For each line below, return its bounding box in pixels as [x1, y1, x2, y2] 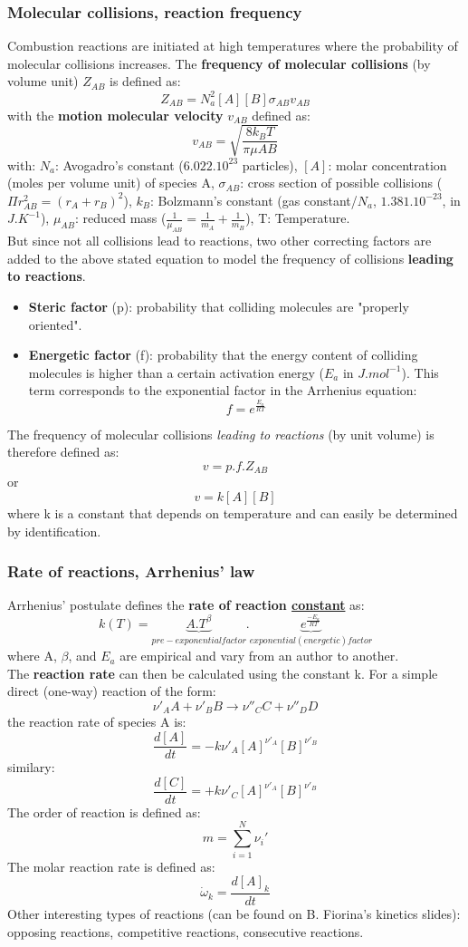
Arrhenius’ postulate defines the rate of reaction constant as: [7, 595, 365, 614]
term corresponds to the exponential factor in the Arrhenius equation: [28, 381, 417, 400]
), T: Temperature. [245, 208, 350, 227]
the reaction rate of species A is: [7, 712, 186, 731]
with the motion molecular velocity [7, 105, 224, 124]
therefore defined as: [7, 442, 119, 461]
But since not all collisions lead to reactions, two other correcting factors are [7, 231, 432, 250]
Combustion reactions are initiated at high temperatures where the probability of [7, 36, 458, 55]
